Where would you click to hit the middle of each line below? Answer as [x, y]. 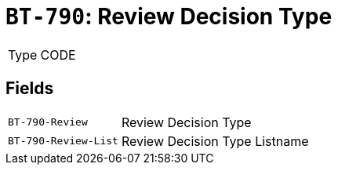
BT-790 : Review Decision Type [169, 16]
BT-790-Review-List [63, 141]
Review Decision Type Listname [215, 141]
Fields [30, 89]
